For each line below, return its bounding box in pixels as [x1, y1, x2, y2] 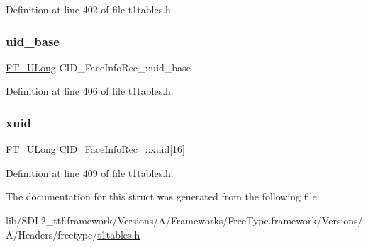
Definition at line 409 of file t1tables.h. [6, 165, 174, 180]
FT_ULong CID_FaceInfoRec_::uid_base [6, 59, 191, 74]
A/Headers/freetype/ [6, 226, 98, 241]
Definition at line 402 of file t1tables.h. [6, 2, 174, 16]
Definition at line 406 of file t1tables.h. [6, 84, 174, 98]
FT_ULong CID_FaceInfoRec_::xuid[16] [6, 142, 186, 156]
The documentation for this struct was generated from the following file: [6, 189, 320, 204]
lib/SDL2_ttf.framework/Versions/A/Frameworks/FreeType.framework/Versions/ [6, 213, 363, 227]
